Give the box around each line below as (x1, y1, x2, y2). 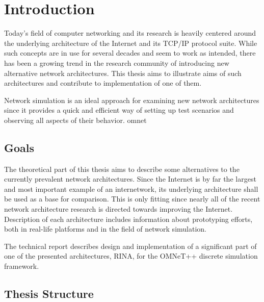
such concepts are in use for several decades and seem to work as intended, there (4, 47, 256, 58)
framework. (4, 261, 39, 271)
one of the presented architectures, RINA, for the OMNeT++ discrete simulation (4, 250, 258, 261)
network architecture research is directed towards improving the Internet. (4, 204, 233, 214)
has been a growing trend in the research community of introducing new (4, 57, 229, 68)
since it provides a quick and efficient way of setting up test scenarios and (4, 105, 234, 115)
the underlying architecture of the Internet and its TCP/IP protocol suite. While (4, 37, 257, 48)
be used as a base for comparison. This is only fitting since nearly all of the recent (4, 193, 260, 204)
